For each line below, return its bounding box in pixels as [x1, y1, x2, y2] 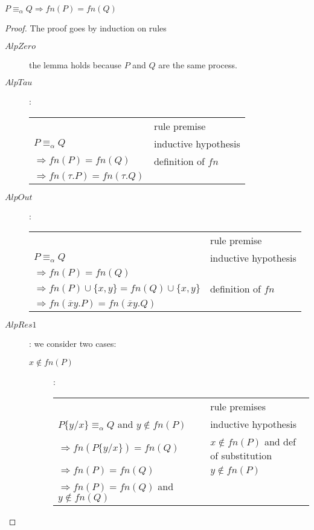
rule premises [210, 399, 266, 413]
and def [264, 434, 296, 448]
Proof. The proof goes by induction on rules [5, 22, 167, 34]
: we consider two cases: [29, 337, 117, 350]
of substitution [210, 448, 272, 462]
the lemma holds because [29, 58, 121, 71]
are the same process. [158, 58, 237, 71]
